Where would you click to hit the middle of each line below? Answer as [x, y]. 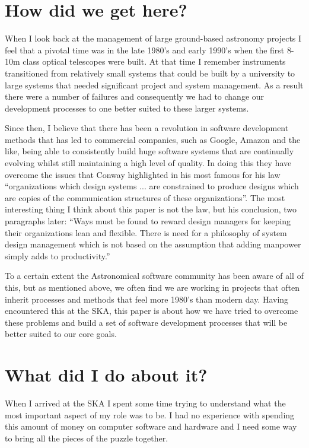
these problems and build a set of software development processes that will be [146, 322]
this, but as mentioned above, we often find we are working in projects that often [152, 287]
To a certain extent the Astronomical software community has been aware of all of [154, 276]
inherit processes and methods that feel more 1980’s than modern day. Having [147, 299]
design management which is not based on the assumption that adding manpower [153, 244]
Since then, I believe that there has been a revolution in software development [147, 128]
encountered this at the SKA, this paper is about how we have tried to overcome [152, 311]
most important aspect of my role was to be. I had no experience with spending [150, 414]
